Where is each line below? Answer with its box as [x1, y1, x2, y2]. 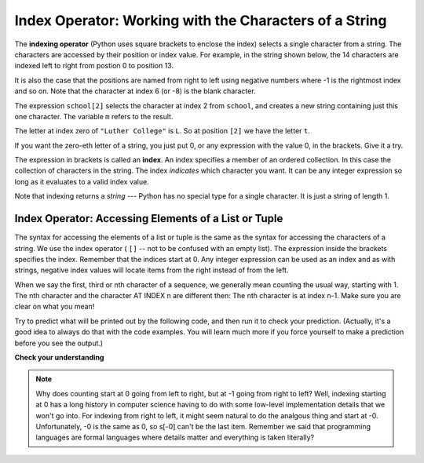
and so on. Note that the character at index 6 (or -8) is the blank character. [14, 86, 256, 96]
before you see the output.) [14, 338, 104, 348]
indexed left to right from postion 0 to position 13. [14, 61, 174, 71]
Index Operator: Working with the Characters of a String [14, 12, 387, 29]
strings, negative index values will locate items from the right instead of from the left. [14, 265, 289, 275]
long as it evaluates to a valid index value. [14, 177, 149, 186]
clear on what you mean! [14, 302, 95, 312]
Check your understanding [14, 353, 104, 363]
